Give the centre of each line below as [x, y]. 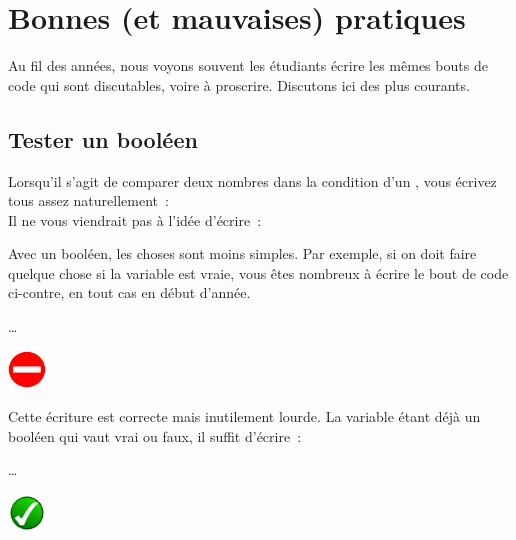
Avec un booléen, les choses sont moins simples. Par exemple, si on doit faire [242, 253]
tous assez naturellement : [88, 200]
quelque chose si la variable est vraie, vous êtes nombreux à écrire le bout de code [258, 272]
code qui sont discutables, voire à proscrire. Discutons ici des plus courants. [239, 84]
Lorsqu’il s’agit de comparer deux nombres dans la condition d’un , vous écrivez [252, 180]
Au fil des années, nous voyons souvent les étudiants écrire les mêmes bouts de [248, 65]
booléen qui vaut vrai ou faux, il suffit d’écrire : [155, 435]
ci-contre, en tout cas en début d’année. [129, 292]
